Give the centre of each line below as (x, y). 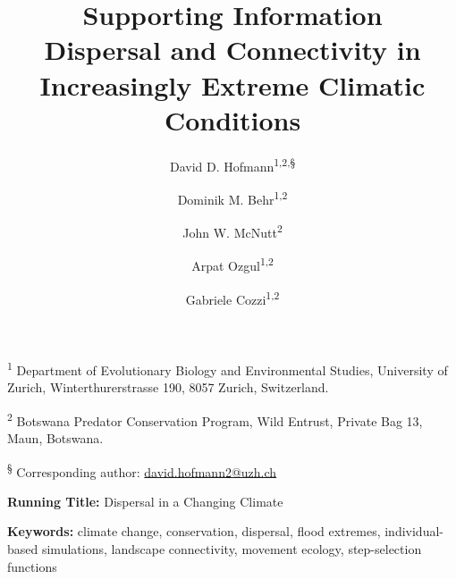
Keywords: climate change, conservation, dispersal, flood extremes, (194, 531)
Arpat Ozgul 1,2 (232, 264)
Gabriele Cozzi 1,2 (232, 298)
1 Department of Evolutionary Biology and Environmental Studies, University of (228, 368)
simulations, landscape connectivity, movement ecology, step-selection (232, 549)
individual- (414, 531)
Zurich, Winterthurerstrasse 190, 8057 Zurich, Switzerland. (168, 387)
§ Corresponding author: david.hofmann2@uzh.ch (142, 470)
